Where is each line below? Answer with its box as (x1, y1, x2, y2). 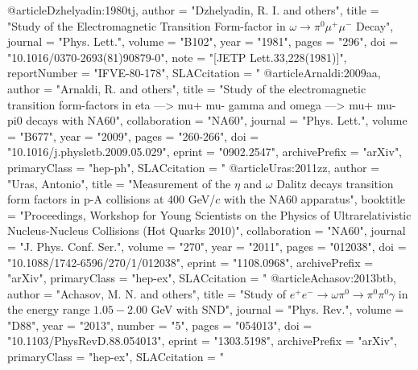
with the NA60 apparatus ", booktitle (223, 191, 406, 208)
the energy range (7, 301, 90, 318)
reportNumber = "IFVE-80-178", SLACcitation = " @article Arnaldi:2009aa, (7, 64, 381, 81)
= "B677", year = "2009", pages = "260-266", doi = (7, 127, 259, 144)
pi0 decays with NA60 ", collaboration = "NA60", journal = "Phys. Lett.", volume (7, 112, 408, 129)
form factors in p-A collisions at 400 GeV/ (7, 191, 216, 208)
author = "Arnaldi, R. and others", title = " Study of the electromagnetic (7, 80, 366, 97)
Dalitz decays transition (276, 175, 394, 191)
